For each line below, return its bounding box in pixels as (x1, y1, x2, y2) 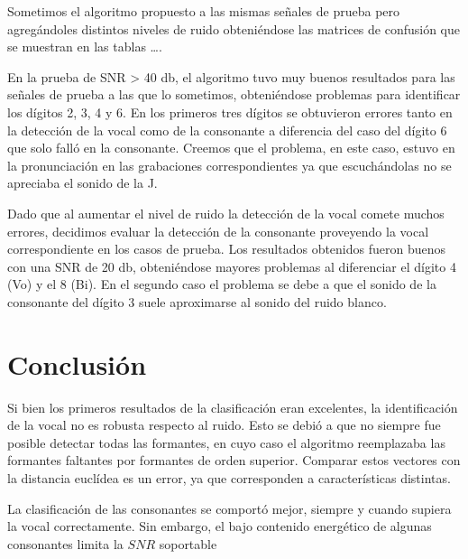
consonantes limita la (7, 534, 124, 553)
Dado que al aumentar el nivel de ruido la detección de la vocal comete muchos (7, 203, 445, 222)
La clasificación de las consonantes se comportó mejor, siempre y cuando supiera (7, 498, 452, 517)
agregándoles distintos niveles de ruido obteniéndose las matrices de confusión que (7, 19, 460, 38)
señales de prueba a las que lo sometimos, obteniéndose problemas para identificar (7, 85, 461, 104)
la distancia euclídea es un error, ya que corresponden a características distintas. (7, 469, 451, 487)
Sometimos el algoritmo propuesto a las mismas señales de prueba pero (7, 2, 400, 20)
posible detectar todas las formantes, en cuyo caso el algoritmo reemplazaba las (7, 433, 445, 452)
